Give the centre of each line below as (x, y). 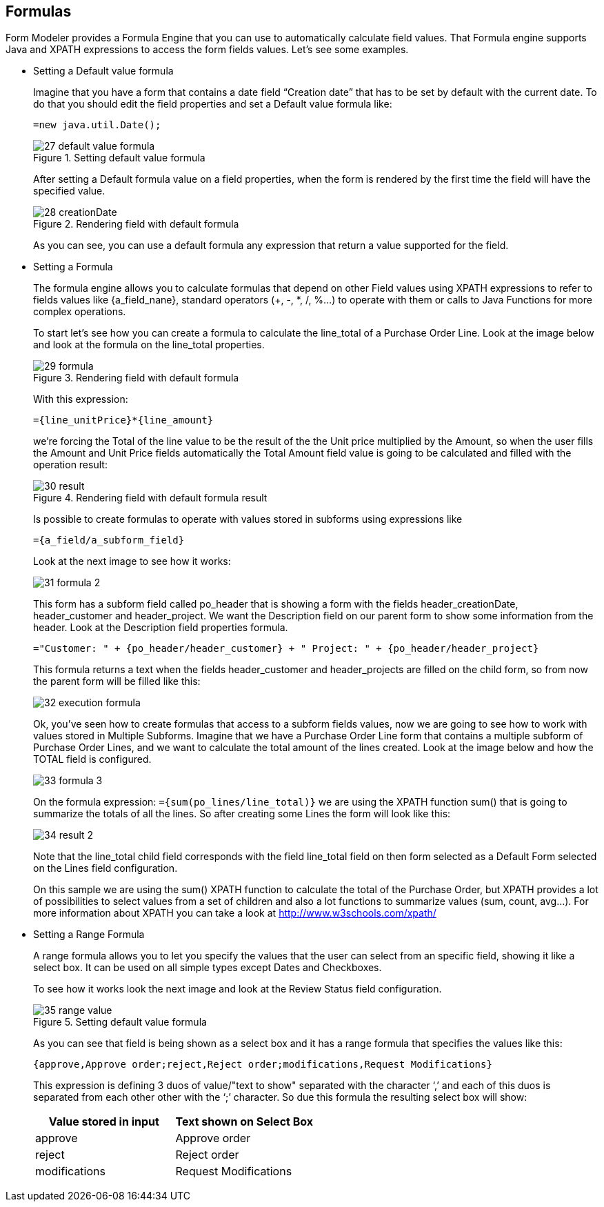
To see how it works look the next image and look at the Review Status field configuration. (238, 989)
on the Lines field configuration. (105, 868)
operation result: (70, 465)
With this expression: (81, 399)
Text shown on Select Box (244, 1122)
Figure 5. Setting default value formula (120, 1022)
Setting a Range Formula (89, 935)
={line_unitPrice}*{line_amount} (123, 420)
